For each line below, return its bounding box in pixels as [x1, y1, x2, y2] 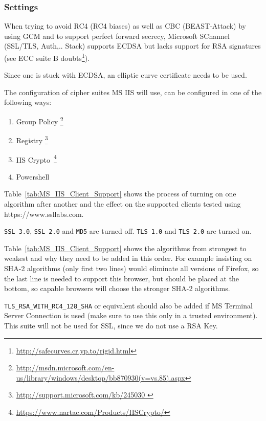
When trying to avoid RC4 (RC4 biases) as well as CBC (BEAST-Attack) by [4, 20, 246, 31]
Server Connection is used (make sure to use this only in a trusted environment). [4, 310, 258, 321]
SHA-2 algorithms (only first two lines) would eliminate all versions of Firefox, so [4, 263, 259, 273]
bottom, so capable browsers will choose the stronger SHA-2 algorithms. [4, 283, 230, 294]
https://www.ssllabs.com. [4, 208, 84, 219]
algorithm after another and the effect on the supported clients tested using [4, 198, 241, 209]
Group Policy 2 [16, 115, 63, 126]
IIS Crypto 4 [16, 152, 57, 165]
